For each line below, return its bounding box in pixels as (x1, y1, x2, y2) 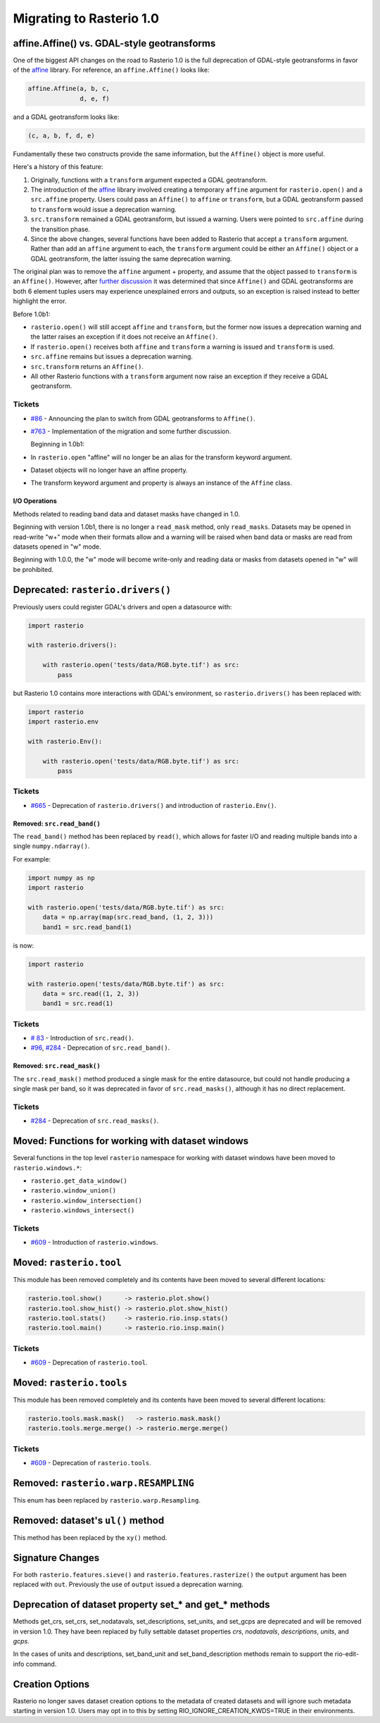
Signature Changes (13, 1552, 100, 1564)
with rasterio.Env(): (27, 737, 103, 745)
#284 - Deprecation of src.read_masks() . (30, 1116, 159, 1125)
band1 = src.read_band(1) (42, 923, 132, 931)
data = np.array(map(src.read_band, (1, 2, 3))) (42, 913, 214, 921)
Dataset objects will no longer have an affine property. (30, 466, 188, 475)
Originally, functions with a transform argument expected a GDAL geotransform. (30, 175, 267, 184)
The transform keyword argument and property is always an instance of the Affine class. (30, 479, 292, 487)
